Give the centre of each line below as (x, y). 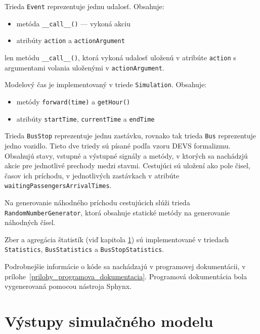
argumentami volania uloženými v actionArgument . (84, 67)
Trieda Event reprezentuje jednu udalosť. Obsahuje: (84, 6)
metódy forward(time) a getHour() (73, 101)
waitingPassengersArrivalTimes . (58, 185)
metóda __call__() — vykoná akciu (74, 23)
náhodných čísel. (30, 222)
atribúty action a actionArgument (71, 40)
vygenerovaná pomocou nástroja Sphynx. (68, 286)
